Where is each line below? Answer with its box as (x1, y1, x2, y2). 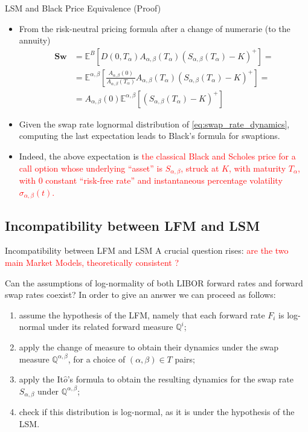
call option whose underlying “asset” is (19, 161, 162, 174)
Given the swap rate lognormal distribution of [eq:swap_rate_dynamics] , (19, 117, 290, 130)
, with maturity (228, 161, 286, 174)
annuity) (19, 34, 51, 47)
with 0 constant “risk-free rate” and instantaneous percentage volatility (19, 174, 283, 187)
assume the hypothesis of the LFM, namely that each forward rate (19, 308, 265, 321)
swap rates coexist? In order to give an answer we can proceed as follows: (5, 288, 276, 301)
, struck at (181, 161, 219, 174)
